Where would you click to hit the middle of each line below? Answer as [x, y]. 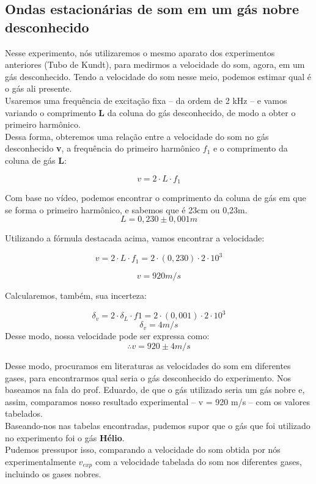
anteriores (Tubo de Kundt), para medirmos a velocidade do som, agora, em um [155, 64]
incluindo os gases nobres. [53, 474]
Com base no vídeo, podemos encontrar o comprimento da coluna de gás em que [156, 197]
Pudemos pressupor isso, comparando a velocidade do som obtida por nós [143, 449]
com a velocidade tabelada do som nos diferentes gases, [198, 461]
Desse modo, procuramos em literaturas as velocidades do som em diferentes [148, 365]
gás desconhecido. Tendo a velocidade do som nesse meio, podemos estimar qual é [158, 76]
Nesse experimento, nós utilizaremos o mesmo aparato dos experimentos [140, 52]
